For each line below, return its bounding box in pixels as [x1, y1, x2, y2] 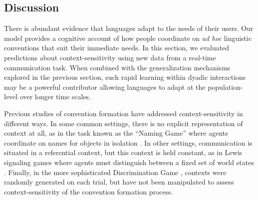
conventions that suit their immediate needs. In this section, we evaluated [4, 42, 230, 53]
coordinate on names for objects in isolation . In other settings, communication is [4, 137, 253, 148]
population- [208, 81, 243, 92]
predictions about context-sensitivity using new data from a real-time [4, 52, 216, 62]
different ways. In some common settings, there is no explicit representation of [4, 118, 243, 128]
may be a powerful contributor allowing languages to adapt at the [4, 81, 206, 92]
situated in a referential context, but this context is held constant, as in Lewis [4, 147, 243, 158]
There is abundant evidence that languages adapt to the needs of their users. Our [4, 23, 254, 33]
